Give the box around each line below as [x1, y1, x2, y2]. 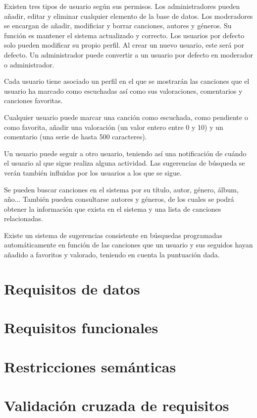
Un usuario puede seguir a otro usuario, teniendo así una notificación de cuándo [4, 148, 247, 158]
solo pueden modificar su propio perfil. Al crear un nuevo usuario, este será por [4, 40, 244, 50]
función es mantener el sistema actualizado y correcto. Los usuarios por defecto [4, 30, 244, 40]
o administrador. [4, 59, 54, 69]
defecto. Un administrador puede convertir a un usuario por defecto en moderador [4, 49, 253, 60]
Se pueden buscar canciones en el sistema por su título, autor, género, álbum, [4, 184, 239, 194]
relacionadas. [4, 213, 43, 224]
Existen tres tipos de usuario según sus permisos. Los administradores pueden [4, 1, 240, 11]
